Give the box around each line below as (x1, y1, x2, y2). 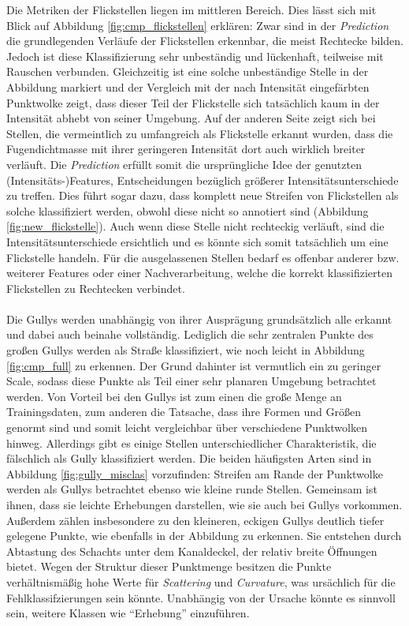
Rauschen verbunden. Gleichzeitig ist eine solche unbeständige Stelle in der (6, 63, 369, 80)
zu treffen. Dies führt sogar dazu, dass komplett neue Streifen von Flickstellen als (6, 187, 399, 204)
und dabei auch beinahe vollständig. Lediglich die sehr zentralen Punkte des (6, 326, 374, 343)
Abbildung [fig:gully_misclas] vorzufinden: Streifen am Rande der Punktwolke (6, 465, 383, 482)
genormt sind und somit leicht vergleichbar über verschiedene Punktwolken (6, 419, 367, 436)
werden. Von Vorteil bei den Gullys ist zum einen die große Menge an (6, 388, 342, 404)
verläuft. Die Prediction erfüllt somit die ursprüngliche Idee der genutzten (6, 156, 362, 172)
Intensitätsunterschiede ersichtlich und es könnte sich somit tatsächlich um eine (6, 233, 389, 249)
